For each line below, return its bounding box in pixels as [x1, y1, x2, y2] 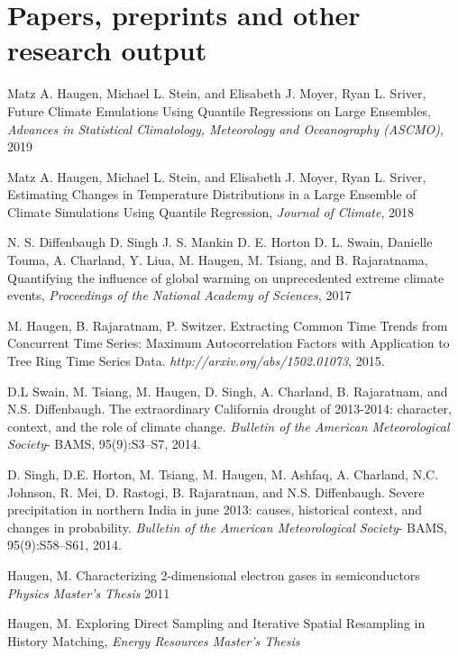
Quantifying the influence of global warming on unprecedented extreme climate [7, 268, 444, 287]
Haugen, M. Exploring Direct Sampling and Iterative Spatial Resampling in [7, 614, 426, 633]
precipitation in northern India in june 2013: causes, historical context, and [7, 500, 423, 519]
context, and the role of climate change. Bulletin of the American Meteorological [7, 416, 450, 435]
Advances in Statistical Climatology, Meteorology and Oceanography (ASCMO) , [7, 119, 444, 138]
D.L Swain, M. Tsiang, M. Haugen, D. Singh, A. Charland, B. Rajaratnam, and [7, 381, 448, 400]
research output [7, 32, 207, 68]
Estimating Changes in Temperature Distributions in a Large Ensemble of [7, 185, 417, 204]
